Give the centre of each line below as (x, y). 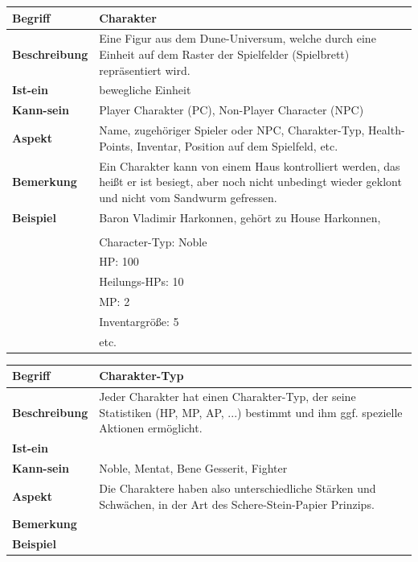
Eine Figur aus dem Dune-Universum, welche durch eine (238, 38)
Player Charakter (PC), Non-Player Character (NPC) (232, 110)
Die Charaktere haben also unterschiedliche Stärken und (238, 488)
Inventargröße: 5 (139, 321)
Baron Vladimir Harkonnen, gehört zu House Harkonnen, (240, 217)
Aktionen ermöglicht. (151, 428)
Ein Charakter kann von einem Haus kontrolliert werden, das (250, 165)
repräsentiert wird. (145, 70)
